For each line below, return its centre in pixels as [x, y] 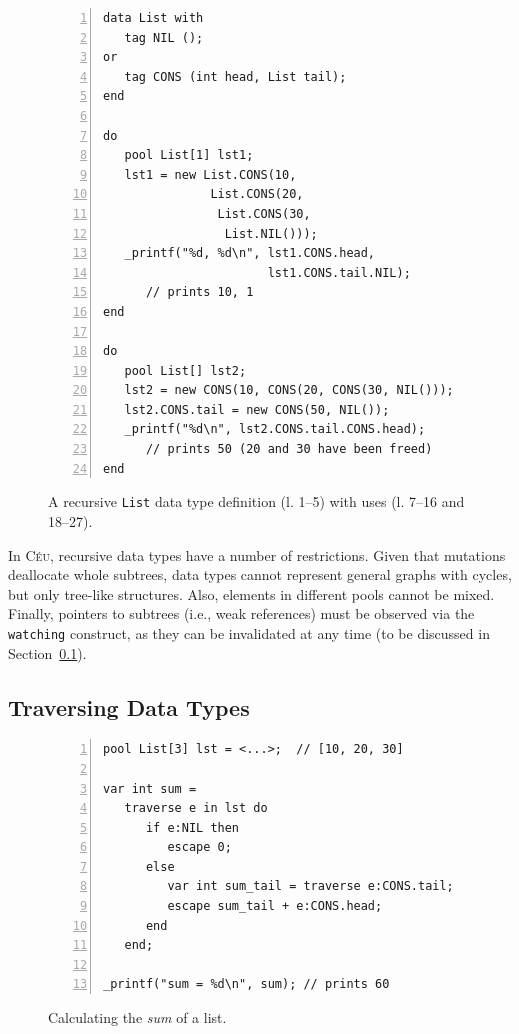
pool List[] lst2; [185, 370]
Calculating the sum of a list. [137, 1017]
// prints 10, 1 [199, 292]
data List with [153, 18]
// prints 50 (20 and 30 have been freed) [289, 449]
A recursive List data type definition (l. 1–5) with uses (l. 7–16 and [256, 501]
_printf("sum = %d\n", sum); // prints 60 [246, 984]
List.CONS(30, [264, 213]
